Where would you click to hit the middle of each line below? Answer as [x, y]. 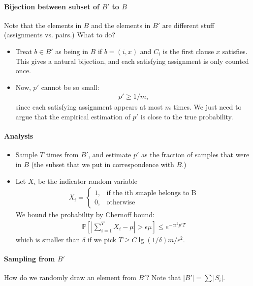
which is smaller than [48, 239]
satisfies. [235, 51]
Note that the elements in [43, 25]
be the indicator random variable [88, 181]
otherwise [121, 202]
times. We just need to [207, 107]
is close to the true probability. [187, 116]
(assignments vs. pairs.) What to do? [60, 35]
